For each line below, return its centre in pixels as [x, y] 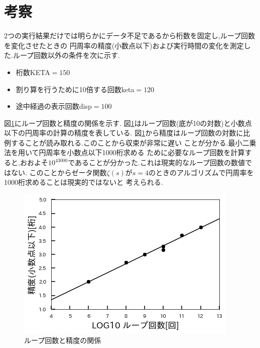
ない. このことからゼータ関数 [59, 172]
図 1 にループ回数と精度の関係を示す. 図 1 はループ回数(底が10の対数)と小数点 [128, 123]
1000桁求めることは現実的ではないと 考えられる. [84, 182]
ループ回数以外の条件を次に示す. [66, 55]
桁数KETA [33, 72]
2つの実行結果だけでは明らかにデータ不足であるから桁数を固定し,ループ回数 [129, 36]
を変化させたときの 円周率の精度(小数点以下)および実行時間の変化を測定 [124, 45]
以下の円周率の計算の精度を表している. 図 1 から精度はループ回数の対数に [124, 133]
